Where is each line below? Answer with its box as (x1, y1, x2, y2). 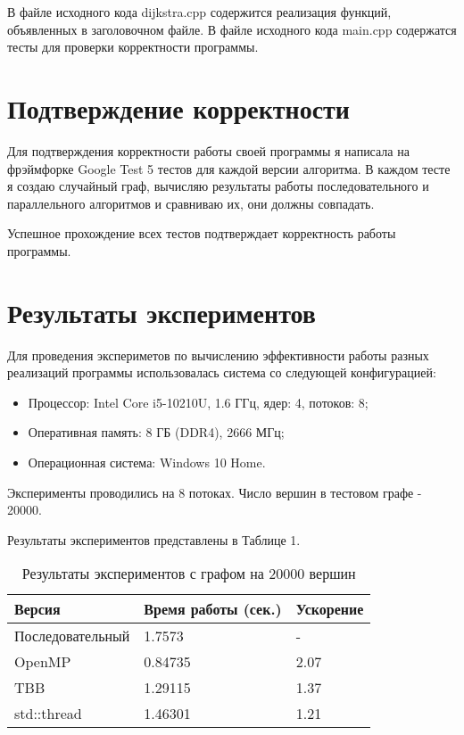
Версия (14, 599, 61, 620)
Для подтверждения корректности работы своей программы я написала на (7, 141, 410, 160)
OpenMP (14, 651, 71, 673)
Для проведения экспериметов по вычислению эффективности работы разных (7, 345, 429, 364)
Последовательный (14, 625, 130, 647)
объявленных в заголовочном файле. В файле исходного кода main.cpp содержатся (7, 20, 457, 38)
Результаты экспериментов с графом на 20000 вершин (21, 563, 356, 584)
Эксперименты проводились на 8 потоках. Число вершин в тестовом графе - (7, 483, 422, 501)
